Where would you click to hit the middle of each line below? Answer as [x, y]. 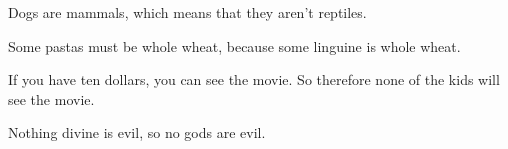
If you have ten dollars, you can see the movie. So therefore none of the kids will [254, 79]
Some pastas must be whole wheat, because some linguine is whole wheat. [234, 45]
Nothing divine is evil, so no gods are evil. [137, 132]
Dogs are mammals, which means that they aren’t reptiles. [187, 12]
